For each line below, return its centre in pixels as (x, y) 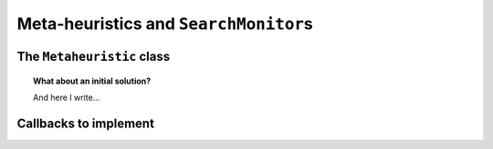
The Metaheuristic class (94, 56)
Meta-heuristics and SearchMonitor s (165, 24)
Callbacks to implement (86, 123)
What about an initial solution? (92, 81)
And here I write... (67, 97)
